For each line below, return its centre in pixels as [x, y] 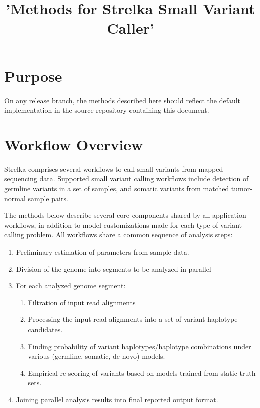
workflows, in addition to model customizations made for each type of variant [123, 225]
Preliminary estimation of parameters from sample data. [102, 251]
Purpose [33, 76]
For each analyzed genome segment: [71, 285]
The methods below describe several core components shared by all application [125, 215]
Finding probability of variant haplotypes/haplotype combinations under [140, 346]
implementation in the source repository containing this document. [107, 110]
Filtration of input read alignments [82, 302]
